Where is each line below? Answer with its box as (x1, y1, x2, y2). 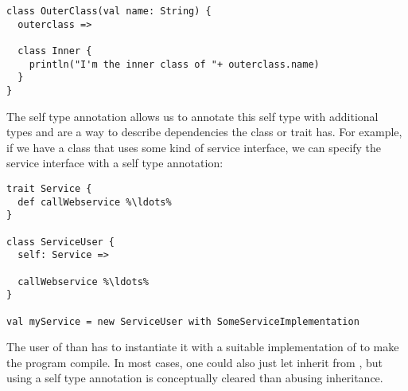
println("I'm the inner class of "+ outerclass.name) (29, 58, 320, 70)
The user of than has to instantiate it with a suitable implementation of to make (6, 338, 399, 355)
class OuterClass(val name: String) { (6, 6, 212, 17)
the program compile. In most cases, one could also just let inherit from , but (6, 354, 383, 370)
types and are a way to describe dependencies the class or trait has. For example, (6, 123, 402, 140)
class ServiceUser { (6, 236, 115, 248)
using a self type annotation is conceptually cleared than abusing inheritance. (6, 369, 383, 386)
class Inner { (17, 45, 92, 57)
